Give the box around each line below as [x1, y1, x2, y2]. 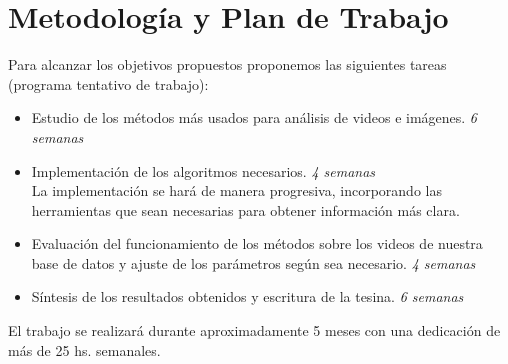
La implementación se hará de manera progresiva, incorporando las [31, 180, 442, 201]
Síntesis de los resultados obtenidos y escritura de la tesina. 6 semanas [31, 286, 464, 307]
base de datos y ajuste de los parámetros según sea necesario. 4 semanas [31, 252, 476, 273]
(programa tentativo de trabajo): [8, 73, 209, 94]
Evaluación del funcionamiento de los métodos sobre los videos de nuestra [31, 233, 483, 254]
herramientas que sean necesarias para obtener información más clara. [31, 199, 460, 220]
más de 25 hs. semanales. [8, 339, 161, 360]
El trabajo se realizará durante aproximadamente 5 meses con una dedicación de [8, 320, 501, 341]
